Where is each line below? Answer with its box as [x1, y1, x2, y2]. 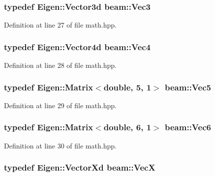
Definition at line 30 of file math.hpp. [4, 140, 117, 150]
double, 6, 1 [103, 121, 152, 133]
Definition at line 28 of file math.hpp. [4, 60, 117, 70]
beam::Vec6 [165, 121, 211, 133]
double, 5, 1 [103, 81, 152, 93]
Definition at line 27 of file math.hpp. [4, 20, 117, 30]
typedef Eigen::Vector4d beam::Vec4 [4, 40, 151, 53]
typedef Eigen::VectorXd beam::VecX [4, 161, 155, 174]
